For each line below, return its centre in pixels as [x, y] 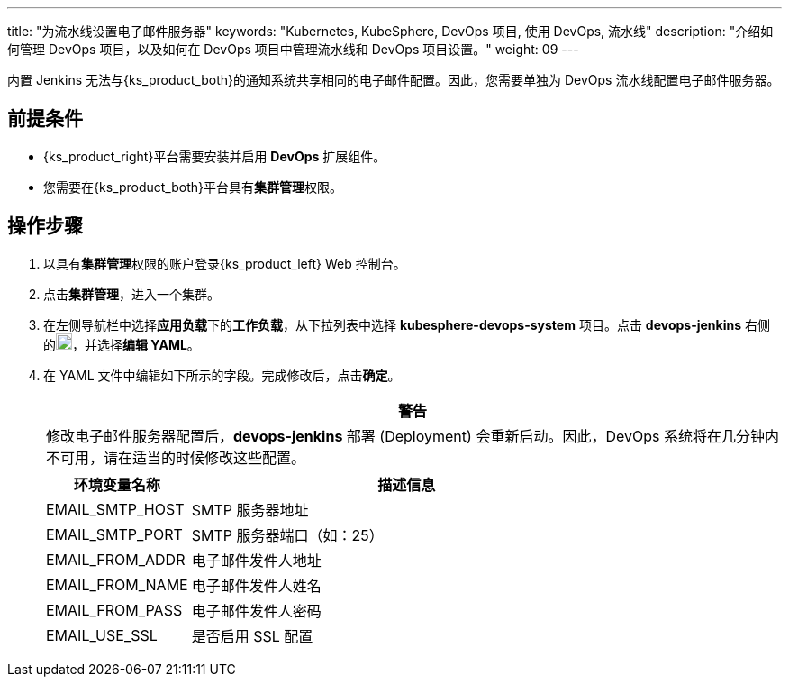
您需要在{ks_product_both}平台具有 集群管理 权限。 [193, 187]
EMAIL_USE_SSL [102, 635]
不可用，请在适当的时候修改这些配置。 [176, 457]
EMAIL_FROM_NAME [117, 584]
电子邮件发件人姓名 [256, 585]
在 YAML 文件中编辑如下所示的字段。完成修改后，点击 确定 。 [222, 375]
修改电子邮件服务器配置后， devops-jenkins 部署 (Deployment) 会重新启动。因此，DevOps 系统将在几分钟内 [413, 436]
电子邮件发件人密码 [256, 611]
